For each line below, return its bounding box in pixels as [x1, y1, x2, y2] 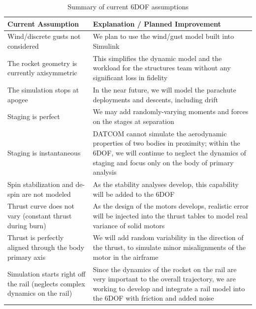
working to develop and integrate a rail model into [93, 283, 245, 293]
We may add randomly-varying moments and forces [93, 106, 249, 117]
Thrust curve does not [7, 201, 74, 211]
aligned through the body [7, 242, 85, 252]
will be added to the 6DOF [93, 188, 175, 199]
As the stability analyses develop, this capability [93, 179, 239, 189]
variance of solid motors [93, 220, 165, 230]
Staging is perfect [7, 111, 60, 122]
